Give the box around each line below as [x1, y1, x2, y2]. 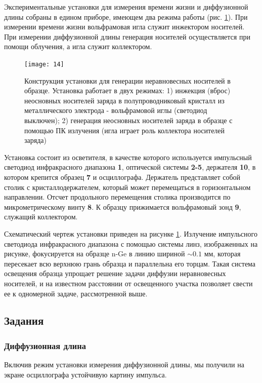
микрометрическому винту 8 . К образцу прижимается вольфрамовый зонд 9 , [4, 201, 241, 212]
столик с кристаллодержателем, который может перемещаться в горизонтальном [4, 181, 251, 192]
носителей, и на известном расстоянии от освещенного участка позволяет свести [4, 278, 253, 288]
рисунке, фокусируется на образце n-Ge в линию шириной [4, 248, 185, 259]
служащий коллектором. [4, 211, 78, 222]
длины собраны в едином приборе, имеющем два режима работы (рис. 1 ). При [4, 11, 248, 22]
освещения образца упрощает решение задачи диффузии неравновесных [4, 268, 226, 279]
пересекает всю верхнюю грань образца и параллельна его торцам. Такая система [4, 258, 256, 269]
